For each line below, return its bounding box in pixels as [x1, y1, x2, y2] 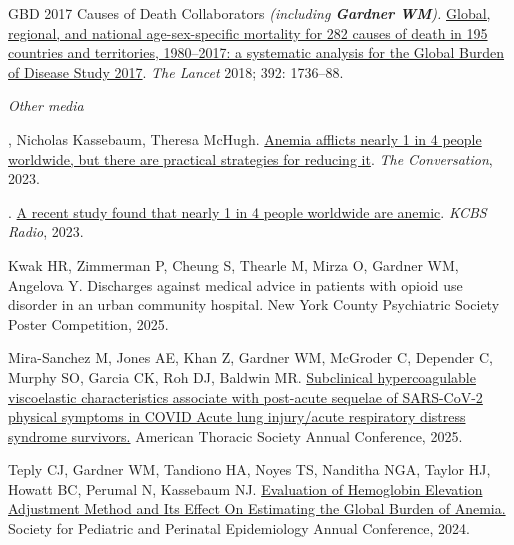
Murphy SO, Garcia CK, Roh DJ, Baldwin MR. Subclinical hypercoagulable [8, 366, 476, 387]
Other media [8, 95, 84, 116]
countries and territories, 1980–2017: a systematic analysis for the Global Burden [8, 42, 505, 63]
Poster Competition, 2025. [8, 313, 169, 334]
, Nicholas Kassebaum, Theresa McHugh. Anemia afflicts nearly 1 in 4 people [8, 128, 482, 149]
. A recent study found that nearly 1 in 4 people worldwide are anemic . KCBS [8, 201, 487, 222]
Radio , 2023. [8, 221, 84, 242]
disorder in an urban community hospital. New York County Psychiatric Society [8, 294, 500, 315]
